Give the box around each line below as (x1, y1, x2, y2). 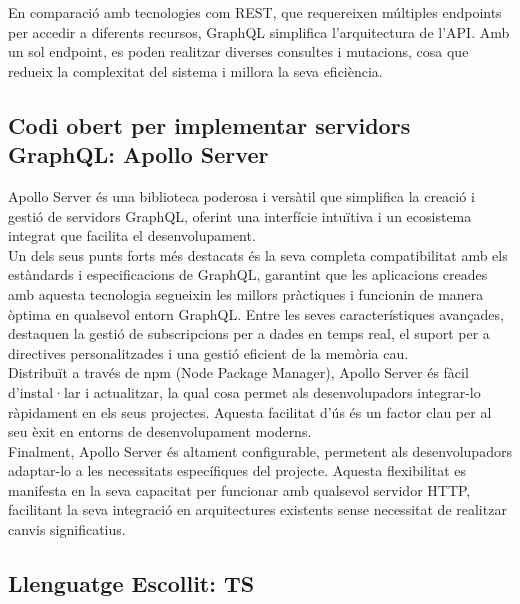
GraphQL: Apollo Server (8, 139, 269, 170)
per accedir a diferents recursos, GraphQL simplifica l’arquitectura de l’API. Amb (8, 21, 510, 42)
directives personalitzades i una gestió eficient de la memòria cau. (8, 342, 409, 363)
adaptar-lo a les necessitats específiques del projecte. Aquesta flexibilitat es (8, 460, 466, 481)
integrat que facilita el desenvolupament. (8, 225, 256, 246)
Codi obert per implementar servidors (8, 109, 411, 140)
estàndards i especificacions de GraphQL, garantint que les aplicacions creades (8, 264, 488, 285)
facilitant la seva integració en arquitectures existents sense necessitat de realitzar (8, 499, 507, 520)
